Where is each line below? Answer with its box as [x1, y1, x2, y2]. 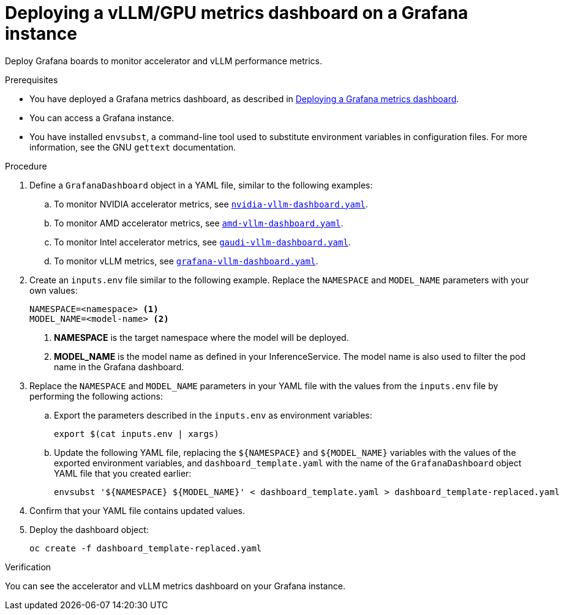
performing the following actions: [29, 390, 163, 401]
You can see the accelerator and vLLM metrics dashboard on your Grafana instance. [5, 580, 345, 591]
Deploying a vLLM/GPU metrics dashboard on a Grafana [5, 2, 468, 23]
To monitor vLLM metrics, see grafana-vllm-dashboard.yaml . [54, 255, 318, 266]
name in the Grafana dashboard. [54, 361, 184, 372]
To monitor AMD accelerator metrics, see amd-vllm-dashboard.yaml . [54, 217, 344, 228]
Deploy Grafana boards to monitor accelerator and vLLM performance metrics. [5, 55, 323, 66]
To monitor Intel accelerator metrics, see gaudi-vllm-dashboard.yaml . [54, 236, 351, 247]
